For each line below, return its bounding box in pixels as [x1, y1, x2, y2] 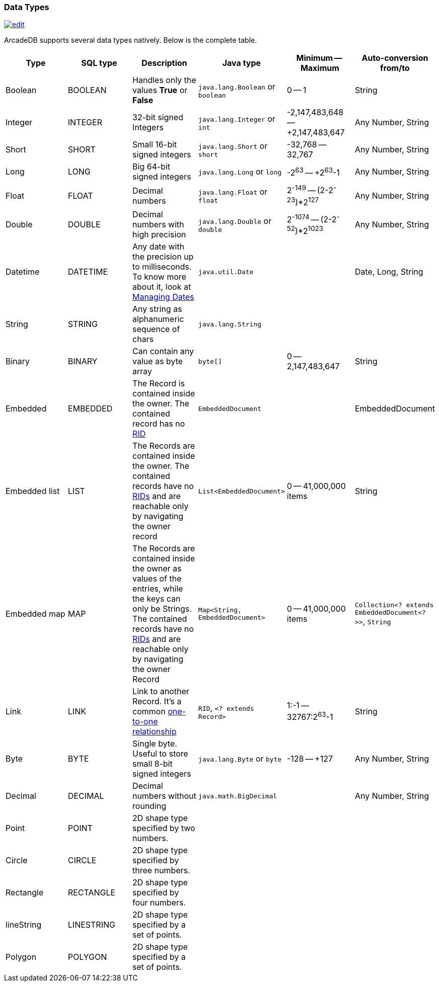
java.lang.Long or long [198, 167, 282, 177]
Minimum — [296, 53, 342, 63]
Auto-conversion [362, 53, 428, 63]
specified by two [132, 823, 196, 834]
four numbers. [132, 897, 186, 908]
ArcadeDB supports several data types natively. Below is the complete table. [4, 36, 257, 45]
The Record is [132, 378, 185, 389]
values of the [132, 573, 182, 584]
